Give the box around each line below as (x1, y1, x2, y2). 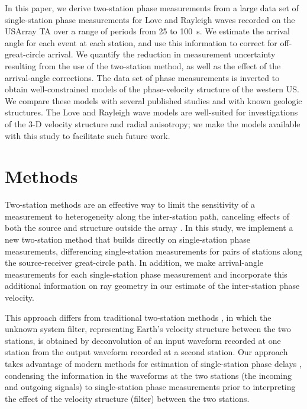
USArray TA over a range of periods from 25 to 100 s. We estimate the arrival (5, 25, 290, 37)
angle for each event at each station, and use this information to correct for (5, 36, 277, 49)
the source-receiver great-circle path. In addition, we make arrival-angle (5, 256, 264, 269)
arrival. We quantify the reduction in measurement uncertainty (47, 48, 276, 60)
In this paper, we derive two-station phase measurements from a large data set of (5, 2, 299, 14)
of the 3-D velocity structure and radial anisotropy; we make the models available (5, 117, 300, 130)
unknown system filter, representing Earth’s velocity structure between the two (5, 323, 291, 335)
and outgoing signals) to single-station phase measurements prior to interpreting (5, 381, 296, 393)
